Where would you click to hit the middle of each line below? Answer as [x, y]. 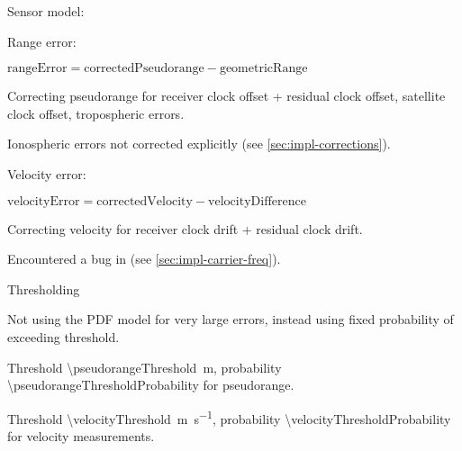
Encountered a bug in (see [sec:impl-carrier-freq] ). [144, 259]
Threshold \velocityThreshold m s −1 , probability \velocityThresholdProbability [229, 417]
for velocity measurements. [81, 435]
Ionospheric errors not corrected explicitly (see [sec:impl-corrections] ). [199, 144]
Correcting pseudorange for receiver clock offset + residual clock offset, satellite [226, 96]
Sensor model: [46, 11]
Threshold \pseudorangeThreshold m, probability [145, 367]
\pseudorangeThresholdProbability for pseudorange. [151, 385]
